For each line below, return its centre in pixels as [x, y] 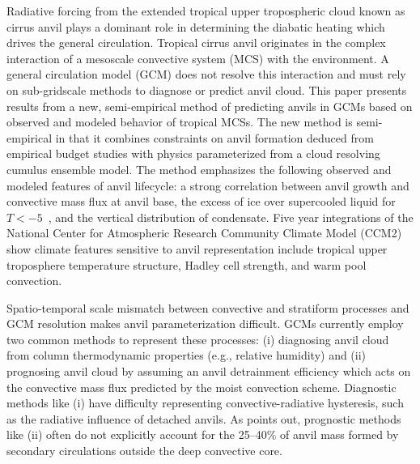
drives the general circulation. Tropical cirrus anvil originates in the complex [196, 43]
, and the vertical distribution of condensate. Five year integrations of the [231, 217]
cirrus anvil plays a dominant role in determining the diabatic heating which [196, 26]
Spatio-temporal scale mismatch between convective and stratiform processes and [208, 307]
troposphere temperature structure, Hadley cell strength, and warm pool [187, 264]
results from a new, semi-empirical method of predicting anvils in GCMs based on [210, 106]
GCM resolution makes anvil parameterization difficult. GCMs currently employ [205, 324]
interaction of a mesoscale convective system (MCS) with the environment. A [198, 58]
